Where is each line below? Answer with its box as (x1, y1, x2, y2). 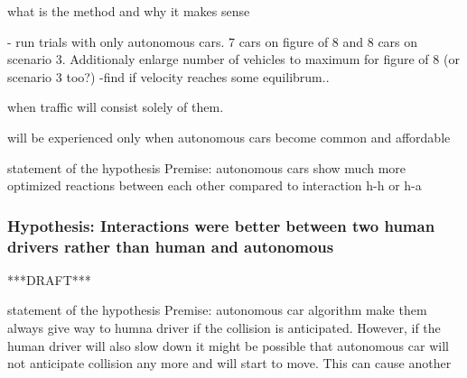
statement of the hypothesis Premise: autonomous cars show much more (7, 158, 406, 177)
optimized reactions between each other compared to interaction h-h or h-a (7, 176, 422, 195)
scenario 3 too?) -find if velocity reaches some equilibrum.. (7, 67, 330, 86)
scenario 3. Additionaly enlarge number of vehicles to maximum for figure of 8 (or (7, 50, 460, 69)
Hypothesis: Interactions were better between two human (7, 214, 435, 236)
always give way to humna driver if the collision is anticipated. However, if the (7, 318, 441, 337)
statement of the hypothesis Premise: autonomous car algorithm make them (7, 300, 427, 319)
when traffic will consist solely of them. (7, 97, 224, 116)
